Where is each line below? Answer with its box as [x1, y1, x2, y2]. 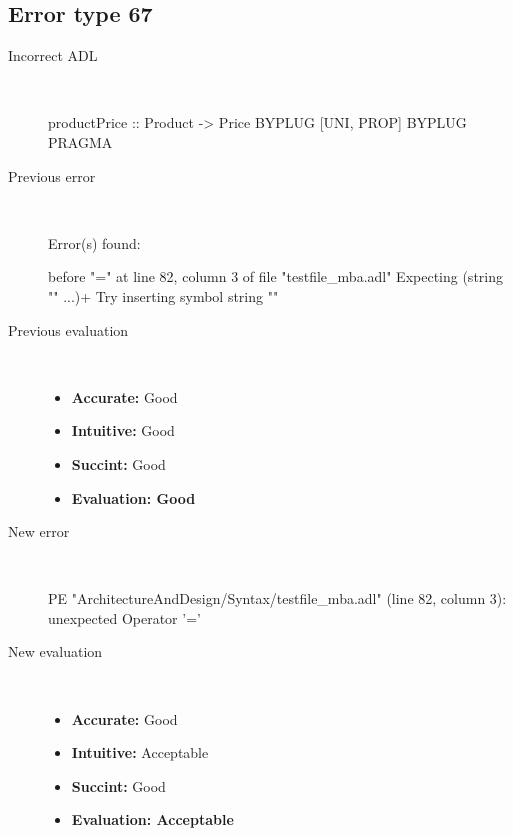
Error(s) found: [48, 232, 141, 253]
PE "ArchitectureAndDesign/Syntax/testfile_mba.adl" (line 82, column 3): [48, 588, 507, 609]
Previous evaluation [8, 319, 129, 340]
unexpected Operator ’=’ [48, 607, 201, 628]
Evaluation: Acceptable [71, 809, 234, 830]
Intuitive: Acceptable [71, 742, 209, 763]
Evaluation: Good [71, 487, 196, 508]
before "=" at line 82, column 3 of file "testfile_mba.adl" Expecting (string [48, 266, 503, 287]
